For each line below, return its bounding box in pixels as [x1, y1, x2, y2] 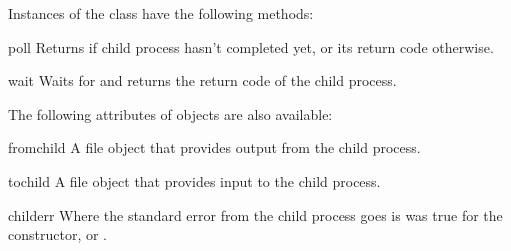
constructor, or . [8, 224, 107, 245]
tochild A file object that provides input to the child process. [8, 170, 381, 191]
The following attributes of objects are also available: [8, 103, 333, 124]
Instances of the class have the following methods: [8, 3, 314, 23]
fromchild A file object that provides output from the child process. [8, 137, 421, 158]
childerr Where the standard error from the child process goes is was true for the [8, 204, 503, 225]
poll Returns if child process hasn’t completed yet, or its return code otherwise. [8, 36, 494, 57]
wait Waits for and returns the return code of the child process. [8, 70, 397, 91]
